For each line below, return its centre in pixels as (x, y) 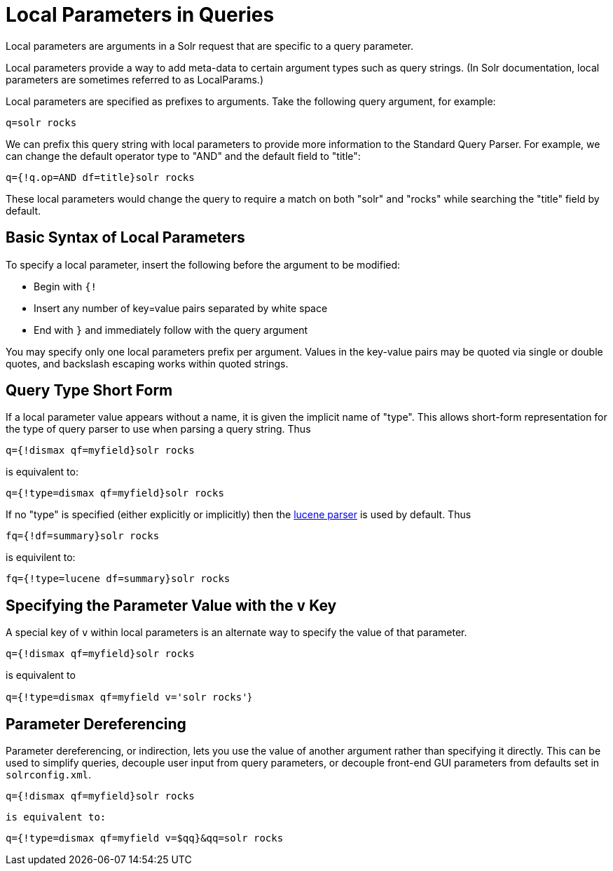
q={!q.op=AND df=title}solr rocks (100, 177)
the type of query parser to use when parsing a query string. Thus (158, 429)
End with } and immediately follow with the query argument (171, 330)
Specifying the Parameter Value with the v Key (171, 605)
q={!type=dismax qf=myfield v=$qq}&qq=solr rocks (145, 838)
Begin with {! (66, 286)
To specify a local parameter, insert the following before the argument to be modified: (203, 264)
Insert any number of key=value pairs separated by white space (181, 308)
